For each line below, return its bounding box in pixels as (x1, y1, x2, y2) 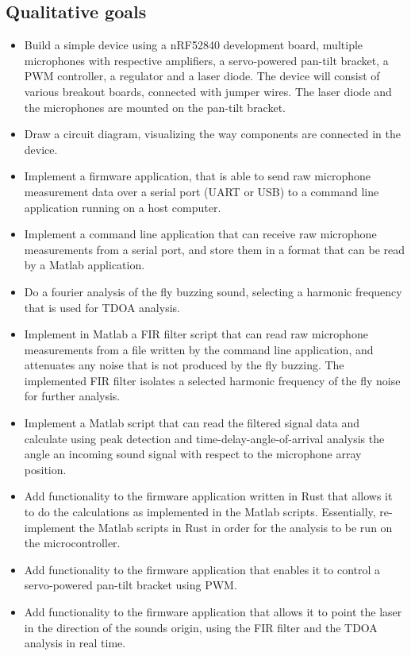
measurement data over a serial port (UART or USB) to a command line (24, 183, 379, 199)
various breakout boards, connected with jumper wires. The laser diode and (24, 83, 392, 99)
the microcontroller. (24, 534, 121, 551)
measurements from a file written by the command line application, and (24, 341, 374, 357)
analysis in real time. (24, 635, 126, 651)
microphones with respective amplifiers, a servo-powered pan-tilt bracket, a (24, 52, 389, 68)
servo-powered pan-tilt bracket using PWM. (24, 577, 237, 593)
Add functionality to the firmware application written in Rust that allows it (24, 488, 393, 504)
